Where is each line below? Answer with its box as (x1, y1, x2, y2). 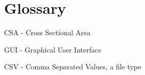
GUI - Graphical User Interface (4, 44, 101, 55)
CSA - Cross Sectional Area (4, 27, 91, 38)
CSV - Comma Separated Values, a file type (4, 61, 141, 72)
